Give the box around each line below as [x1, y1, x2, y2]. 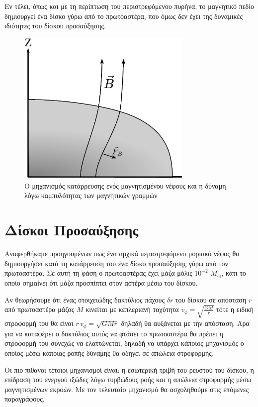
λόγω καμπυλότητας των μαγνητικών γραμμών [24, 190, 158, 201]
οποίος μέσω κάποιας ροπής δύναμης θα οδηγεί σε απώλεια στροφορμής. [4, 348, 214, 358]
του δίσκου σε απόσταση [175, 294, 247, 305]
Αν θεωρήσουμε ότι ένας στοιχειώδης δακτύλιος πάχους [4, 294, 165, 305]
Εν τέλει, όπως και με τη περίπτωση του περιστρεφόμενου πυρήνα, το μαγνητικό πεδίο [4, 1, 254, 11]
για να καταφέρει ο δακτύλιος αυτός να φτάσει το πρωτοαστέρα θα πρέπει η [4, 328, 223, 338]
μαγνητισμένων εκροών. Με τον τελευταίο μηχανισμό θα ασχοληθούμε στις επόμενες [4, 384, 249, 394]
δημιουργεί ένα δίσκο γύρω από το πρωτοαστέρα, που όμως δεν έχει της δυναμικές [4, 10, 243, 21]
